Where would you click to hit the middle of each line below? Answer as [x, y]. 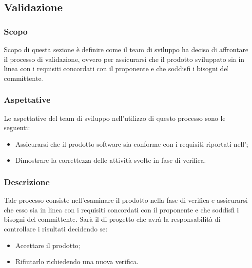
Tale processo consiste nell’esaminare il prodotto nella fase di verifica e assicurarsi [126, 200]
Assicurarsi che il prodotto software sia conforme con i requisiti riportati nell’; [132, 144]
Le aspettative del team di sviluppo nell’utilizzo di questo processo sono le [115, 118]
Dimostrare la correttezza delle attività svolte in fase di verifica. [111, 160]
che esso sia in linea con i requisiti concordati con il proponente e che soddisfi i [121, 209]
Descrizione [27, 182]
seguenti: [17, 127]
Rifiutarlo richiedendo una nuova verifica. [77, 261]
